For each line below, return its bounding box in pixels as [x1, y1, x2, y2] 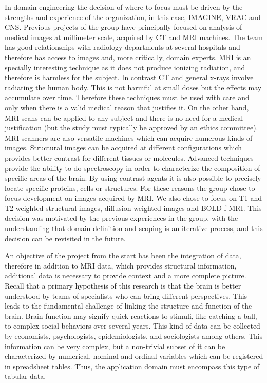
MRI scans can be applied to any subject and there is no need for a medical [5, 112, 243, 123]
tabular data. [5, 371, 46, 381]
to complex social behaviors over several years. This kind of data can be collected [5, 320, 260, 331]
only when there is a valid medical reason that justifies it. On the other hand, [5, 102, 249, 112]
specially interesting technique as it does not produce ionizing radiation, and [5, 62, 245, 72]
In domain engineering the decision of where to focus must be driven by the [5, 2, 243, 12]
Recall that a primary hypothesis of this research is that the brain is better [5, 280, 241, 291]
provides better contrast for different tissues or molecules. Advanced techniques [5, 152, 254, 163]
